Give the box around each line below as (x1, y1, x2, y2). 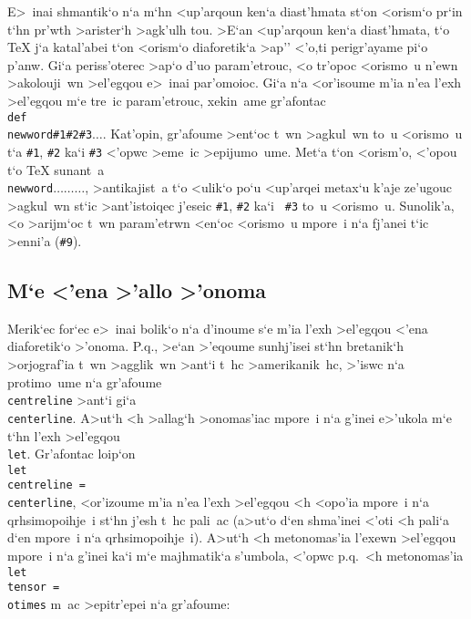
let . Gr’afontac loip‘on (7, 444, 136, 463)
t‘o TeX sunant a (7, 160, 105, 179)
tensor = (7, 581, 60, 594)
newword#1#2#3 (7, 129, 93, 142)
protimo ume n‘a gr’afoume (7, 372, 162, 391)
